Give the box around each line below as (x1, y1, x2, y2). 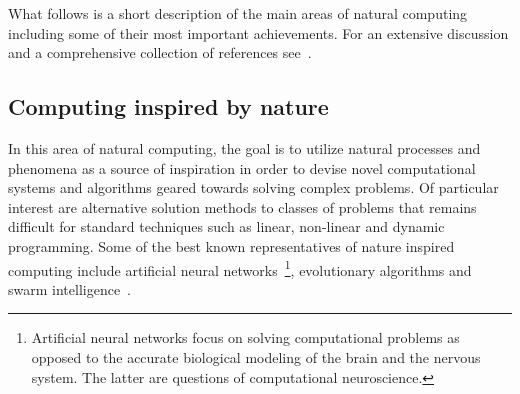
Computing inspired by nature (8, 91, 329, 122)
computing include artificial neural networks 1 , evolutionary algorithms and (8, 256, 472, 280)
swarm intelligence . (8, 278, 132, 299)
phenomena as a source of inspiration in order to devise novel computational (8, 157, 476, 178)
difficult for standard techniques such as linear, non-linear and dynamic (8, 216, 445, 237)
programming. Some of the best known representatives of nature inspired (8, 235, 455, 256)
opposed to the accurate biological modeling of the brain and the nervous (31, 346, 481, 367)
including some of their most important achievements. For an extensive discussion (8, 22, 509, 43)
